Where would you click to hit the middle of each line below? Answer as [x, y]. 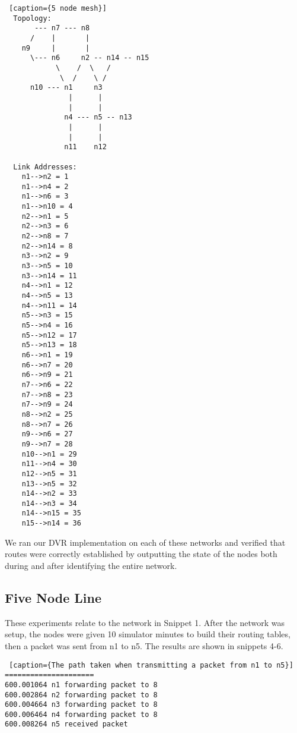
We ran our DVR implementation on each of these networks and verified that [145, 542]
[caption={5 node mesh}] [58, 8]
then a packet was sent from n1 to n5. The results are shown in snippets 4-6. [144, 645]
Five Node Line [53, 597]
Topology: [32, 18]
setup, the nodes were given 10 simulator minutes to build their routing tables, [148, 634]
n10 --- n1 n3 [66, 88]
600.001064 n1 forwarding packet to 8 [81, 685]
